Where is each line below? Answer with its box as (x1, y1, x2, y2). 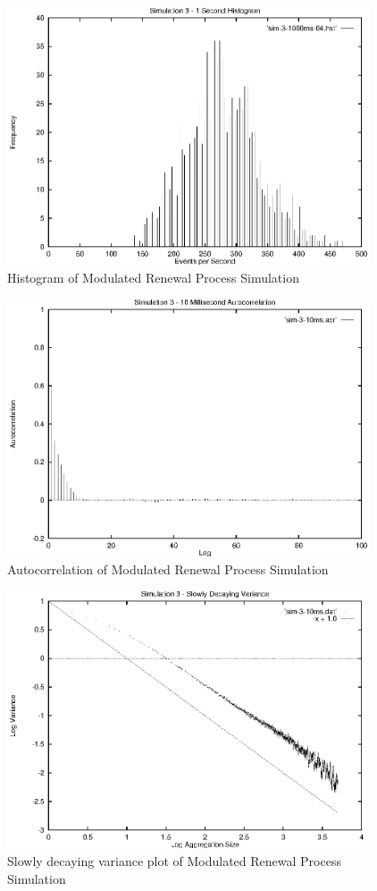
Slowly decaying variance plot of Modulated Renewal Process (7, 851, 341, 870)
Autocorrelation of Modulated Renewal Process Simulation (7, 559, 329, 578)
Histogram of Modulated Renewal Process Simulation (7, 267, 299, 286)
